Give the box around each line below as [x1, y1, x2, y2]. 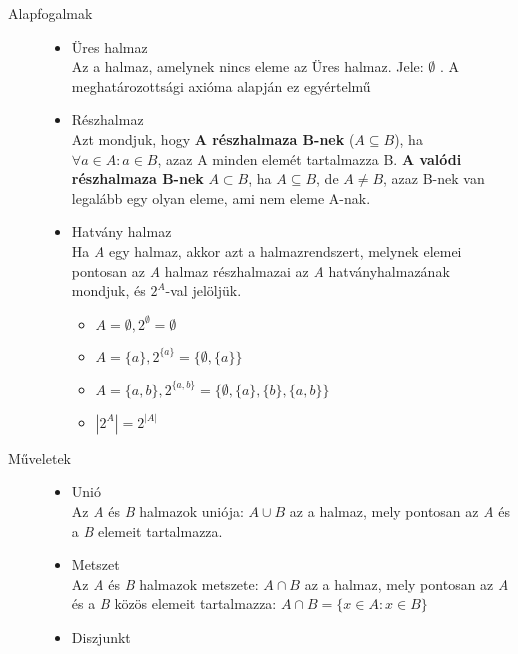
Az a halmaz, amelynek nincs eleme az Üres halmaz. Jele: [71, 56, 424, 77]
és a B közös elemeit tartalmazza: [71, 593, 277, 614]
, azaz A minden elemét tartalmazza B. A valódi [157, 148, 462, 169]
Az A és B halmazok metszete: [71, 573, 259, 594]
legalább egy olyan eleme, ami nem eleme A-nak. [71, 187, 371, 208]
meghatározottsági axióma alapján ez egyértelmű [71, 75, 371, 96]
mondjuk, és [71, 280, 146, 301]
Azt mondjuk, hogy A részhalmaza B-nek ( [71, 128, 355, 149]
